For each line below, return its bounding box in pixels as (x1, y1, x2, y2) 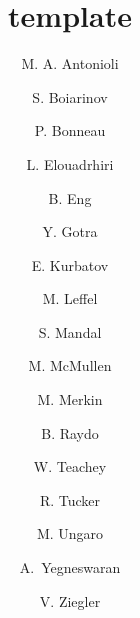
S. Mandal (38, 321, 102, 342)
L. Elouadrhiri (26, 153, 114, 174)
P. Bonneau (34, 120, 106, 141)
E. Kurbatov (31, 254, 109, 275)
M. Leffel (42, 288, 98, 309)
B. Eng (48, 187, 92, 208)
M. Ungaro (36, 523, 104, 544)
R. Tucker (39, 489, 101, 510)
